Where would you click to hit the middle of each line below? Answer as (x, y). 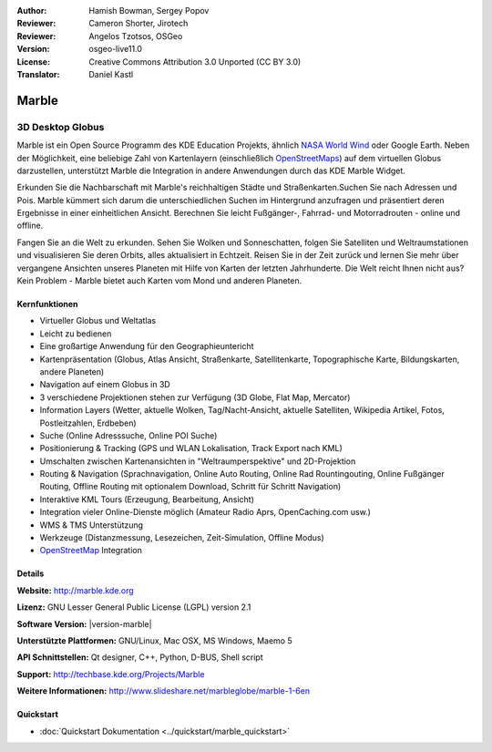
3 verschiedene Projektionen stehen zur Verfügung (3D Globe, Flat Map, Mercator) (195, 397)
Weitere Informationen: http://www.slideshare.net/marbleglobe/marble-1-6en (163, 691)
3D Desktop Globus (61, 127)
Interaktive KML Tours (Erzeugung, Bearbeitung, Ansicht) (147, 499)
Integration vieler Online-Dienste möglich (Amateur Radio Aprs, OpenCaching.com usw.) (205, 512)
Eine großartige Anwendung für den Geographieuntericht (147, 346)
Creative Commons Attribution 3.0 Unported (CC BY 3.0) (195, 62)
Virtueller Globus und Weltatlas (98, 321)
